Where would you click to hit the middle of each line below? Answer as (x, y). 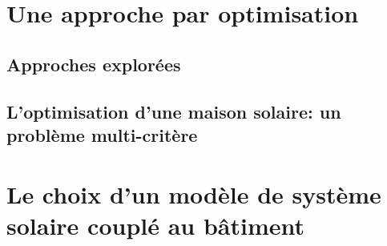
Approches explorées (94, 64)
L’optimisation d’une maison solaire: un (174, 111)
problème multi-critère (102, 134)
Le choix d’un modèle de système (194, 194)
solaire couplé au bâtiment (156, 225)
